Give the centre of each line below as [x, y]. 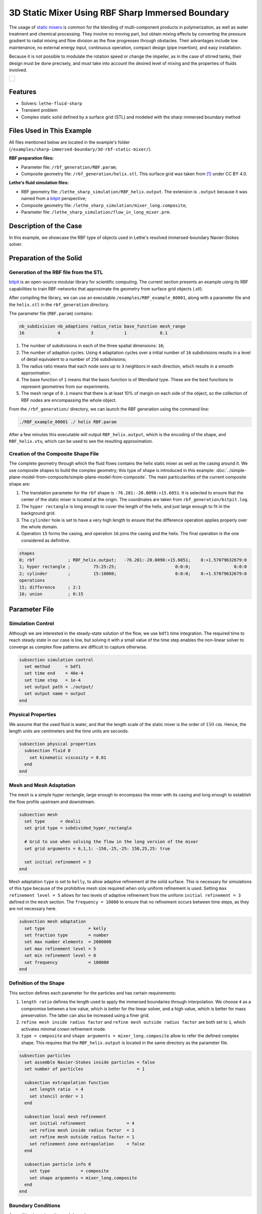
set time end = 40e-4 [54, 673]
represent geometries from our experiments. [65, 387]
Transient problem [39, 110]
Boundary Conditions [35, 1205]
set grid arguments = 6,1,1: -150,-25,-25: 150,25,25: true [97, 848]
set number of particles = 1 [85, 1069]
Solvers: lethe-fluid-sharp [52, 103]
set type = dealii [53, 821]
